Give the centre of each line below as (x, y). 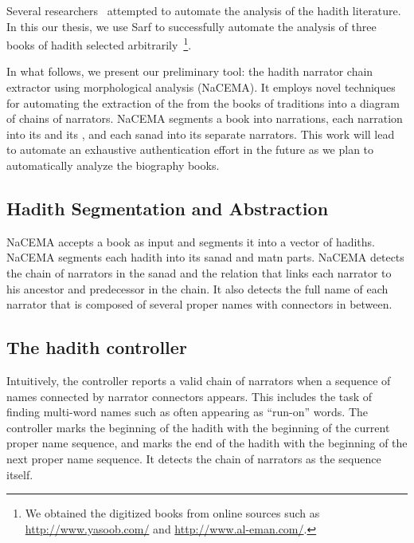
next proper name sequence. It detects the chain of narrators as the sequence (194, 458)
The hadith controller (97, 347)
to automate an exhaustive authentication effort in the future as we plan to (190, 150)
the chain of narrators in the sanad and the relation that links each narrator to (199, 272)
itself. (20, 474)
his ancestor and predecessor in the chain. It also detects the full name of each (197, 288)
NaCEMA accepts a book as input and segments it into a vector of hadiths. (191, 241)
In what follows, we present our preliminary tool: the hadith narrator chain (190, 71)
